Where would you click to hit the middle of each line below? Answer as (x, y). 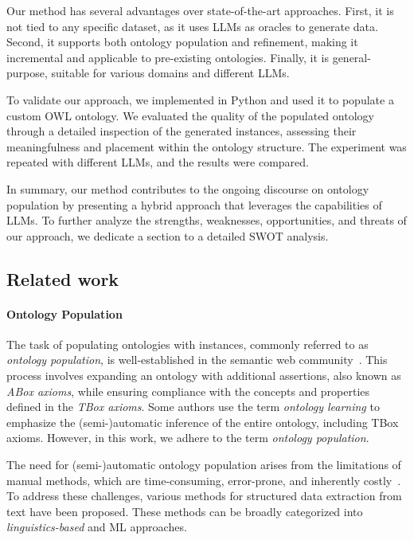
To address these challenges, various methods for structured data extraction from (204, 496)
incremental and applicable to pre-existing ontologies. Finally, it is (168, 57)
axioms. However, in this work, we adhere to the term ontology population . (188, 438)
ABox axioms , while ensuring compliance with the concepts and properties (188, 391)
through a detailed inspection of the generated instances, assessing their (182, 131)
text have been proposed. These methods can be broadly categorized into (185, 511)
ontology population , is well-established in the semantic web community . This (197, 360)
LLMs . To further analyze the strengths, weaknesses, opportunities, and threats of (207, 220)
